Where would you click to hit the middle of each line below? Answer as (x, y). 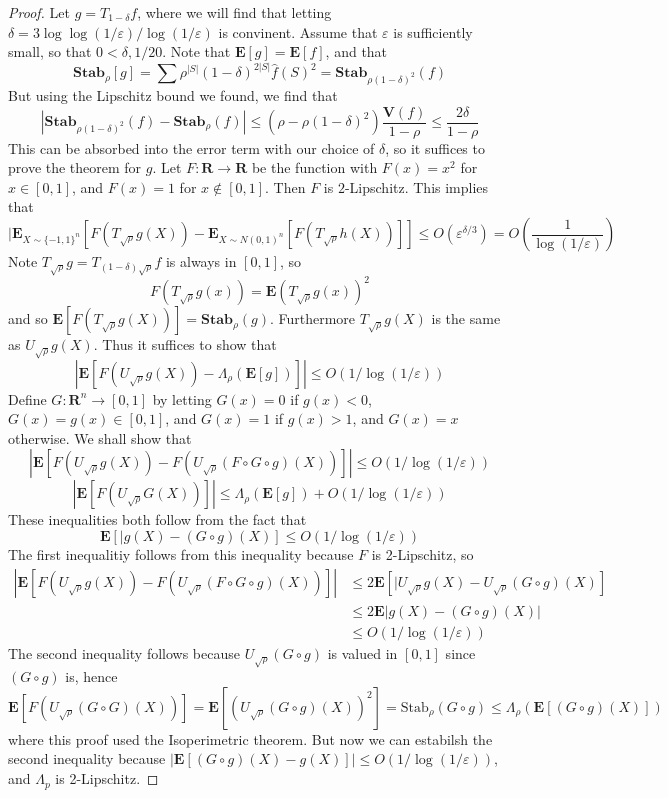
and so (28, 318)
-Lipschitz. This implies (416, 186)
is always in (201, 261)
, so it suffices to (435, 147)
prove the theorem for (75, 167)
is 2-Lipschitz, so (422, 554)
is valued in (362, 652)
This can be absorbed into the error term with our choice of (191, 147)
